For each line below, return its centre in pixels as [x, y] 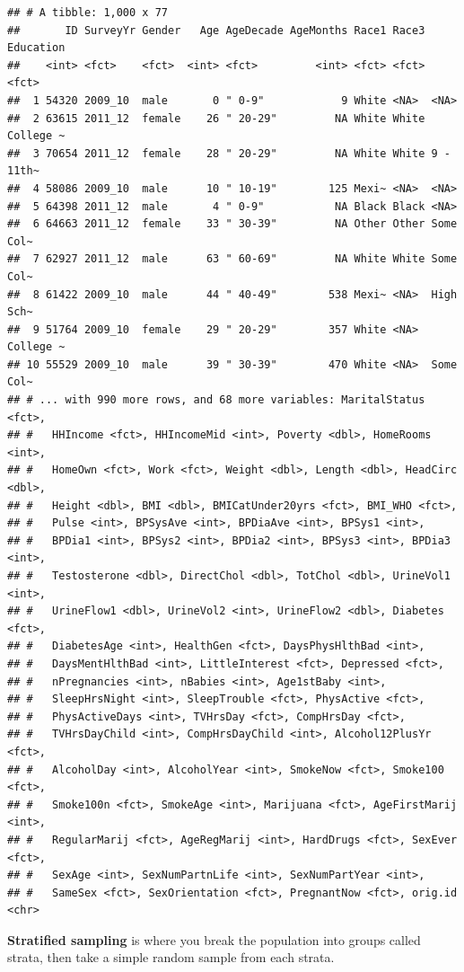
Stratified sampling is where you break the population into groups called [214, 939]
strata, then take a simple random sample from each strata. [171, 957]
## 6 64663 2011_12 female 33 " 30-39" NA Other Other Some [232, 224]
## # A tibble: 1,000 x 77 [88, 13]
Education [36, 48]
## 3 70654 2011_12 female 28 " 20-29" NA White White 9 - [229, 153]
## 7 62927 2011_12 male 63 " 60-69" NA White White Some [232, 259]
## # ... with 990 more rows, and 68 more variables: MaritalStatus [216, 400]
